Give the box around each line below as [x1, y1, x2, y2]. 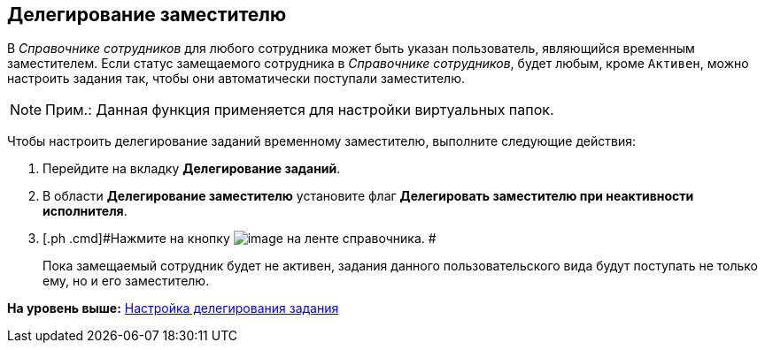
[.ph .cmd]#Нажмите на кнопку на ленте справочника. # [42, 231, 437, 247]
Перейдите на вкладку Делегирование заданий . [42, 161, 341, 177]
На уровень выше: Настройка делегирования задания [7, 301, 339, 316]
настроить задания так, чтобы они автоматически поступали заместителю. [7, 71, 465, 87]
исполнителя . [42, 203, 127, 219]
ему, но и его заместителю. [42, 273, 210, 289]
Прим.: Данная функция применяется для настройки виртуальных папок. [45, 101, 554, 119]
